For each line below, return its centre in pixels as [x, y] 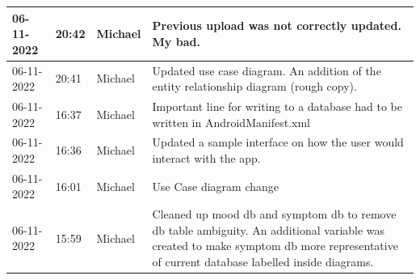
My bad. [176, 41]
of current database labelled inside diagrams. [263, 262]
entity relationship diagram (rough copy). [254, 86]
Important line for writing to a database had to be [277, 106]
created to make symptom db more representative [275, 246]
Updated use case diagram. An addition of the [267, 70]
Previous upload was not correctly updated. [277, 25]
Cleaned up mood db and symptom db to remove [274, 214]
